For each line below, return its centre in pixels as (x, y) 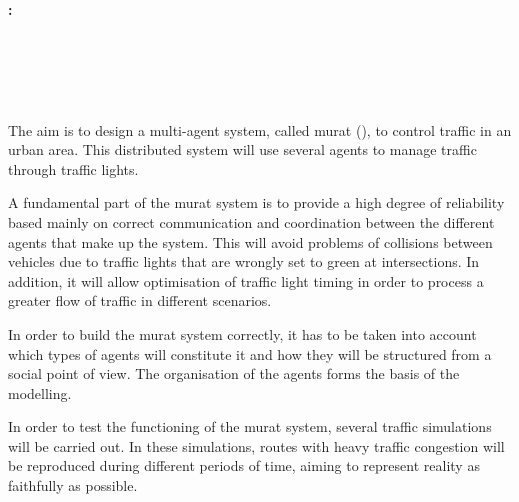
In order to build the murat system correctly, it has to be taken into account (242, 333)
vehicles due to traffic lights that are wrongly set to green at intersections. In (244, 261)
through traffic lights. (73, 168)
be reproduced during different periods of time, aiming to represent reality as (244, 465)
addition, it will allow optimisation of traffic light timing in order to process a (246, 280)
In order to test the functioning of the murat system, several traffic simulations (250, 426)
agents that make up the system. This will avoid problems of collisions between (250, 241)
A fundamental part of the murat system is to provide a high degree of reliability (256, 202)
